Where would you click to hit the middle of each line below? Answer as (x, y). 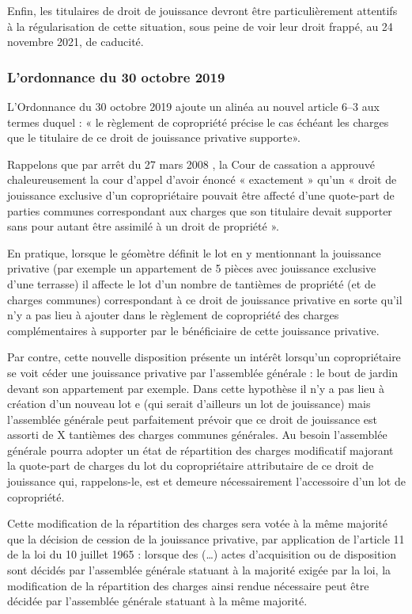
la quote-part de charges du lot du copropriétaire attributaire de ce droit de (191, 465)
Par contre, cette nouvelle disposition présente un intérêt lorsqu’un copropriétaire (204, 357)
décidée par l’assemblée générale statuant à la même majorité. (157, 601)
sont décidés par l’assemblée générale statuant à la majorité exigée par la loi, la (199, 570)
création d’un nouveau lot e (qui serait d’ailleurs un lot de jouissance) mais (189, 404)
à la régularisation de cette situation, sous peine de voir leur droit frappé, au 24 (200, 26)
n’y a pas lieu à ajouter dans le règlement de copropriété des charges (173, 315)
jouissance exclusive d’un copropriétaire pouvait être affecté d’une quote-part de (201, 194)
